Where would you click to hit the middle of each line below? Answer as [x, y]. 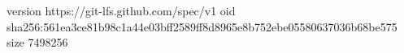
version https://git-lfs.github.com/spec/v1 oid [121, 10]
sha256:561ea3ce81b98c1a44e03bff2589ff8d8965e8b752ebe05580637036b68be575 [202, 26]
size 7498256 [37, 42]
